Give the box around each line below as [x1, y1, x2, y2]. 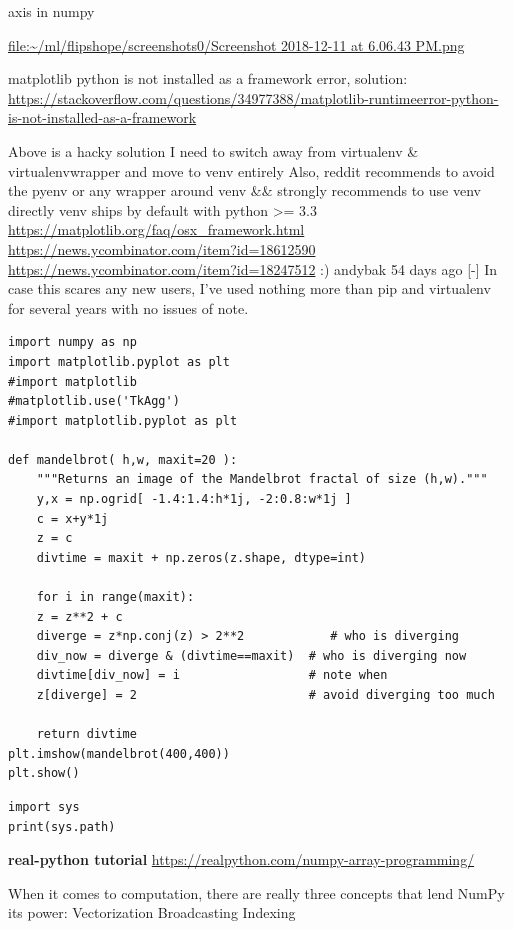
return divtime [36, 727, 137, 742]
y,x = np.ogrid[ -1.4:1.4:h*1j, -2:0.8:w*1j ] [36, 492, 352, 507]
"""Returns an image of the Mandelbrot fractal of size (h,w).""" [36, 472, 488, 487]
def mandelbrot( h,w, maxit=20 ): [8, 452, 238, 467]
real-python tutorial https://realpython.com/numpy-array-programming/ [8, 849, 475, 870]
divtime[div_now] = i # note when [36, 668, 388, 683]
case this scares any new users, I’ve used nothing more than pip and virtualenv [8, 278, 491, 299]
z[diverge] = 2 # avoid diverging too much [36, 688, 495, 702]
